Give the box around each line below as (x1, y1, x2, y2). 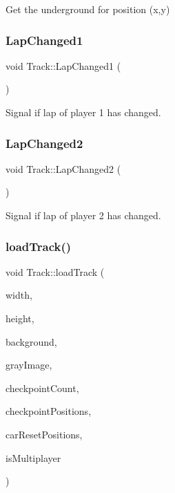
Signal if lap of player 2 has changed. (6, 208, 161, 222)
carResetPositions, (6, 427, 83, 441)
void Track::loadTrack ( (6, 264, 105, 279)
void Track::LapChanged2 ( (6, 161, 121, 176)
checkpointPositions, (6, 404, 92, 418)
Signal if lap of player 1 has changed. (6, 105, 161, 119)
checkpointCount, (6, 380, 79, 395)
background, (6, 334, 57, 348)
